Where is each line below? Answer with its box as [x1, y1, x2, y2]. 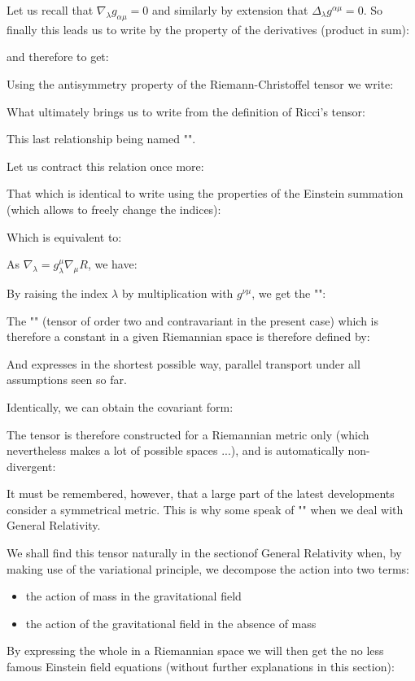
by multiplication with [121, 284, 234, 301]
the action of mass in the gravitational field [25, 587, 242, 605]
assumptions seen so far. [7, 371, 127, 388]
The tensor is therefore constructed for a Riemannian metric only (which [7, 426, 369, 443]
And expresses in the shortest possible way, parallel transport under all [7, 355, 360, 372]
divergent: [7, 457, 56, 474]
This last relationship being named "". [7, 130, 196, 147]
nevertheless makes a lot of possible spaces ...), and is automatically [7, 442, 344, 459]
